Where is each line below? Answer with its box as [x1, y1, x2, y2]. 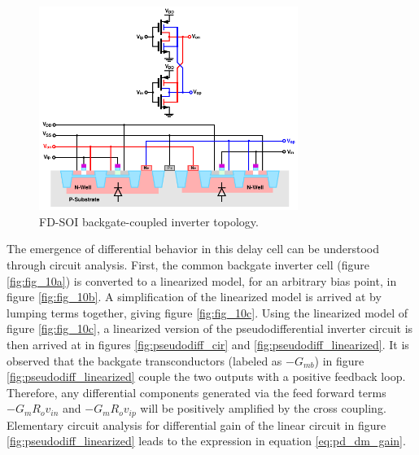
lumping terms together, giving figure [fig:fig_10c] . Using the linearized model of [7, 304, 408, 321]
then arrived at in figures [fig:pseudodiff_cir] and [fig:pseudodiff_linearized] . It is [7, 335, 409, 352]
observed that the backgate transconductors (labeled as [7, 352, 282, 369]
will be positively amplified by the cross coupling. [140, 400, 386, 417]
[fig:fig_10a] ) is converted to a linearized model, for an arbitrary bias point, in [7, 272, 397, 289]
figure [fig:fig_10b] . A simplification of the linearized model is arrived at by [7, 288, 382, 305]
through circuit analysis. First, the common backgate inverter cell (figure [7, 256, 369, 273]
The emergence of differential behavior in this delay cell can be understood [7, 240, 380, 257]
